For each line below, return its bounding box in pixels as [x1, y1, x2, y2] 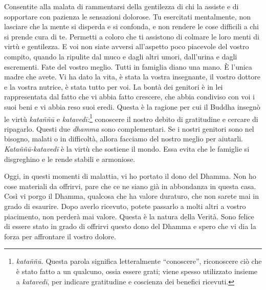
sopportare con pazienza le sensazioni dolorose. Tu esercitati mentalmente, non [4, 11, 251, 22]
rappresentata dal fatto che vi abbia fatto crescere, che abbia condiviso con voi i [4, 91, 255, 102]
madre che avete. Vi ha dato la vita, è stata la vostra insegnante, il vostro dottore [4, 71, 260, 82]
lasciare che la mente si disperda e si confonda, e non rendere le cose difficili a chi [4, 21, 259, 32]
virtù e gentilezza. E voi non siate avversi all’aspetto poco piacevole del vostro [4, 41, 249, 52]
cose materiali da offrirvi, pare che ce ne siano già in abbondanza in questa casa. [4, 180, 256, 191]
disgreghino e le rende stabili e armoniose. [4, 153, 136, 164]
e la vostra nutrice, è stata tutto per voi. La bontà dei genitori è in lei [4, 81, 223, 92]
